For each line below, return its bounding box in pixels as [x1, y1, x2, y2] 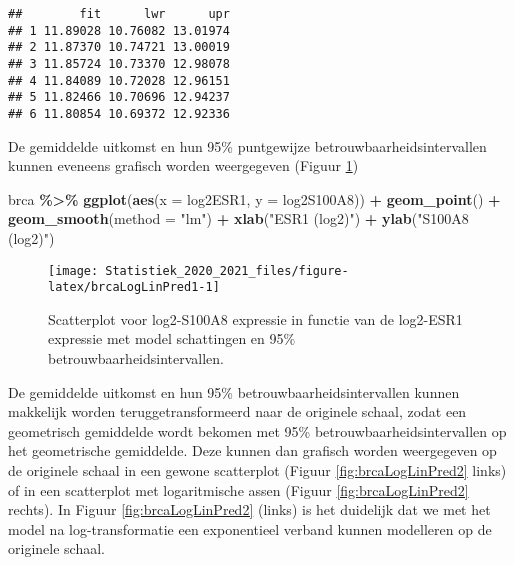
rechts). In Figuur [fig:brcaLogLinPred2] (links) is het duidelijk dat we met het [8, 499, 491, 520]
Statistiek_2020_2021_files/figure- [105, 263, 349, 278]
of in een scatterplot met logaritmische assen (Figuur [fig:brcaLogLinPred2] [8, 479, 469, 500]
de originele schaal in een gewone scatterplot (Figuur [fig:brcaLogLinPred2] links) [8, 460, 507, 481]
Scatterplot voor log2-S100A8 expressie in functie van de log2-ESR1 [48, 308, 463, 329]
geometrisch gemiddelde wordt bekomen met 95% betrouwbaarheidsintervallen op [8, 420, 507, 441]
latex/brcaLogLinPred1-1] [48, 280, 220, 295]
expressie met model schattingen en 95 [48, 328, 284, 349]
